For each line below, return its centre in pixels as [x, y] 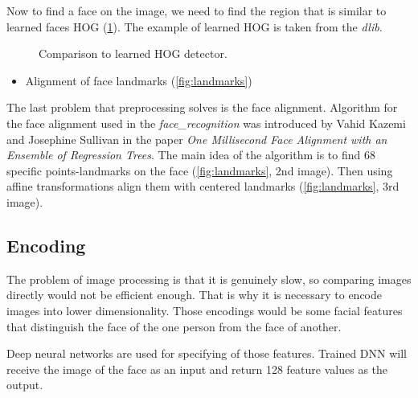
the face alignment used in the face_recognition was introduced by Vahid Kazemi [206, 123]
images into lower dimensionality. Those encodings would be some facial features [205, 310]
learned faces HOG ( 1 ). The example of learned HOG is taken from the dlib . [195, 26]
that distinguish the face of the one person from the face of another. [174, 326]
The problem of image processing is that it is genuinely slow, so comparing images [209, 279]
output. [25, 385]
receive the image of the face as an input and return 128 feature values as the [197, 369]
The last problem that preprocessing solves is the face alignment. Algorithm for [202, 107]
